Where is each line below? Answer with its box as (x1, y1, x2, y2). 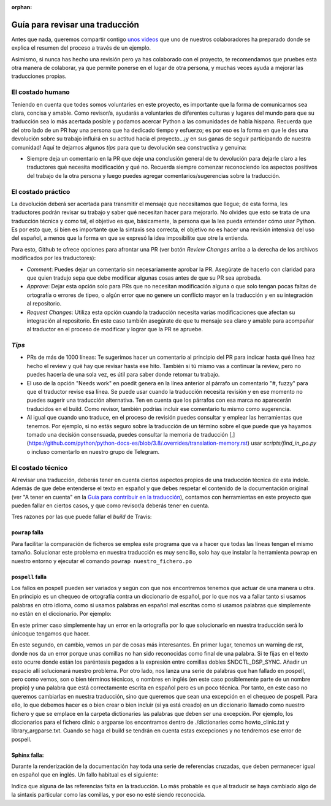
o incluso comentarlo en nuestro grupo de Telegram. (26, 448, 160, 455)
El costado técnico (11, 463, 68, 472)
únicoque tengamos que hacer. (11, 630, 90, 637)
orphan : (11, 4, 32, 10)
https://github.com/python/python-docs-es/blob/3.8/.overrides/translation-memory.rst (28, 439, 248, 447)
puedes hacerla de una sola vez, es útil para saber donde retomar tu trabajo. (26, 371, 220, 378)
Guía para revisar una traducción (11, 19, 139, 30)
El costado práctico (11, 187, 70, 196)
